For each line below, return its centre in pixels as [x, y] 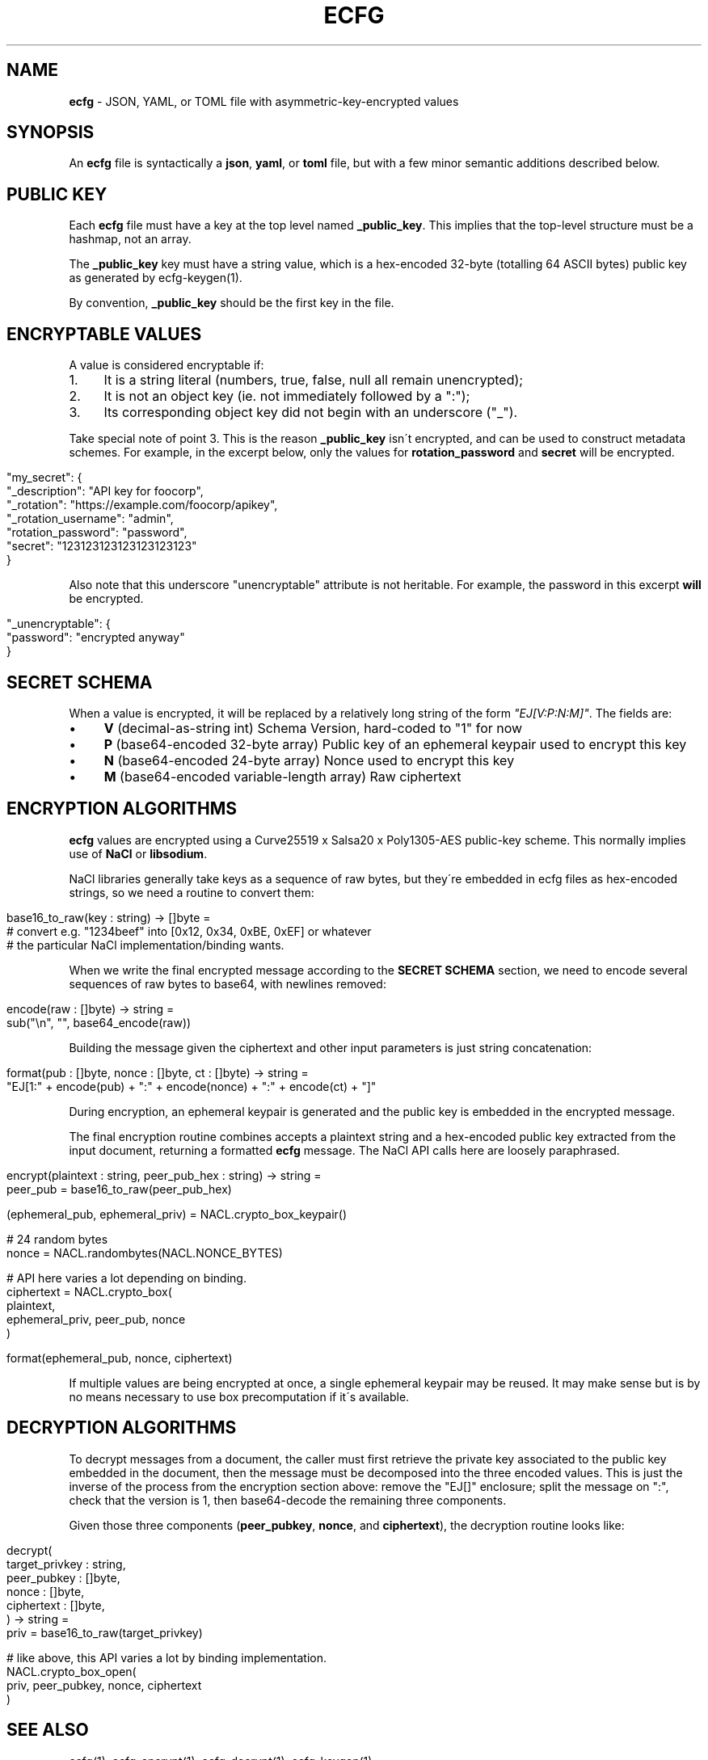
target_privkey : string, [66, 1564]
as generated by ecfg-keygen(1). [156, 278]
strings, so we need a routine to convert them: [192, 892]
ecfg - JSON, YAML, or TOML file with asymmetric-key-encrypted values [264, 101]
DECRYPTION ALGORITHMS [122, 1428]
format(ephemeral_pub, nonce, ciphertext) [120, 1358]
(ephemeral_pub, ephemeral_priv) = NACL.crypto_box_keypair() [177, 1214]
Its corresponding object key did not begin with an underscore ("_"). [311, 413]
